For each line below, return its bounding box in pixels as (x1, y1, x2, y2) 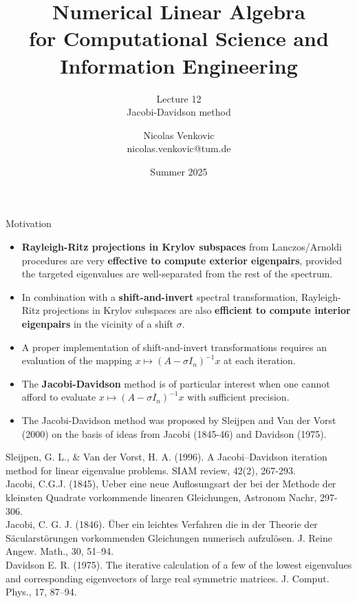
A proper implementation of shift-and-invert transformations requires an (21, 339, 327, 354)
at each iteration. (224, 353, 296, 368)
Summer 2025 (150, 164, 208, 178)
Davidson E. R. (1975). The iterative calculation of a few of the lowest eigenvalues (6, 557, 352, 571)
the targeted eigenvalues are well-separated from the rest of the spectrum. (21, 266, 333, 281)
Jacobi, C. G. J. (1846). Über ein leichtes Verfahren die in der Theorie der (6, 517, 318, 531)
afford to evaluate (21, 390, 96, 404)
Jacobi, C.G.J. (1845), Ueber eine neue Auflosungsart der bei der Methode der (6, 476, 336, 491)
